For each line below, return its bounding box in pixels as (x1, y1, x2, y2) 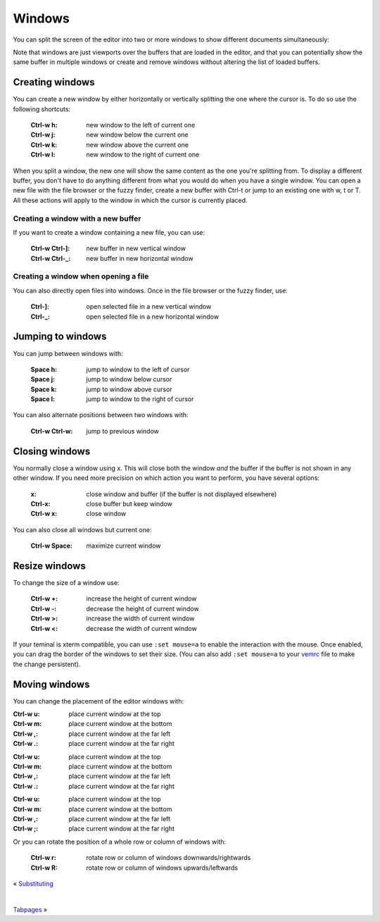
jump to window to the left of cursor (86, 365, 190, 374)
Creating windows (13, 76, 95, 88)
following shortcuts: (13, 104, 70, 113)
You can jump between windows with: (13, 349, 123, 357)
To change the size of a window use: (13, 579, 120, 586)
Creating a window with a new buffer (13, 214, 141, 223)
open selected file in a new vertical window (86, 302, 212, 311)
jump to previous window (86, 426, 160, 435)
